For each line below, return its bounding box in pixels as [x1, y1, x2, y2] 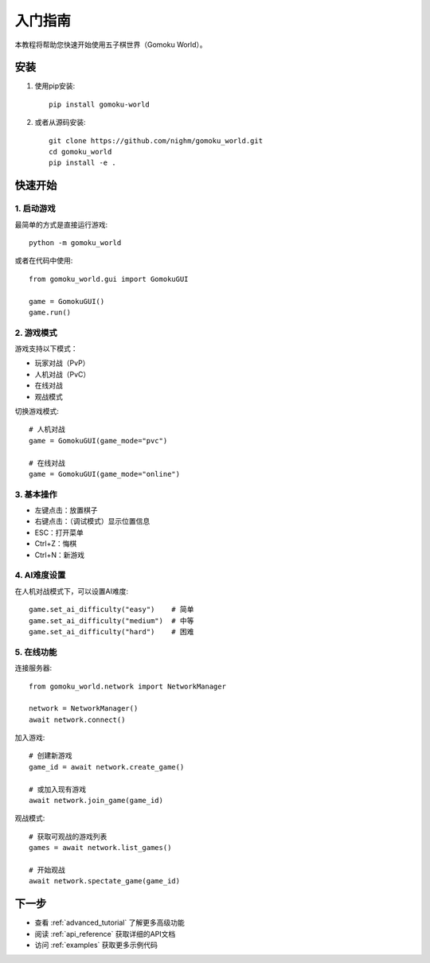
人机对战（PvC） [34, 369, 91, 379]
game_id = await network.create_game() [29, 762, 185, 771]
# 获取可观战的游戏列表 [29, 832, 107, 841]
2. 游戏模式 [14, 327, 57, 338]
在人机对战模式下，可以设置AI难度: [14, 586, 129, 596]
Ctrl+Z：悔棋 [34, 539, 77, 548]
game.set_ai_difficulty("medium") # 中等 [29, 616, 194, 625]
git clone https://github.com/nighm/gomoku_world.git [49, 136, 263, 145]
